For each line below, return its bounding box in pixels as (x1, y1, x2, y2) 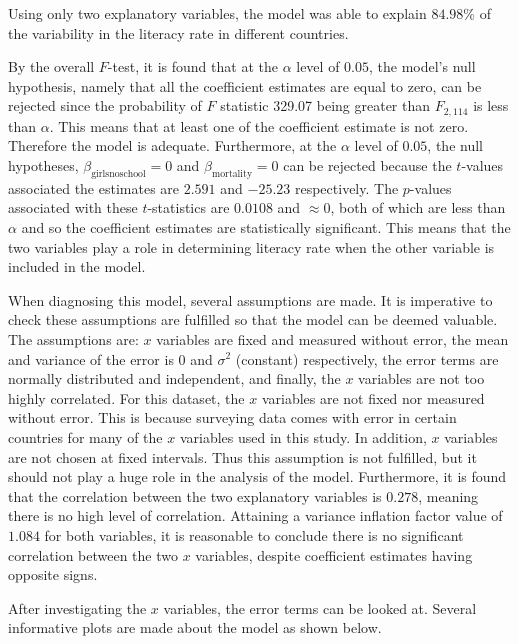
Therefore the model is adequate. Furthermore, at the (8, 135, 337, 156)
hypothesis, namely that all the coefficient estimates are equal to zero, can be (8, 75, 482, 96)
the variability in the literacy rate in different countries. (8, 22, 349, 43)
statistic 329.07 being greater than (220, 95, 431, 116)
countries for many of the (8, 426, 163, 447)
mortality (212, 168, 253, 179)
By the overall (8, 56, 95, 77)
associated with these (8, 197, 138, 218)
